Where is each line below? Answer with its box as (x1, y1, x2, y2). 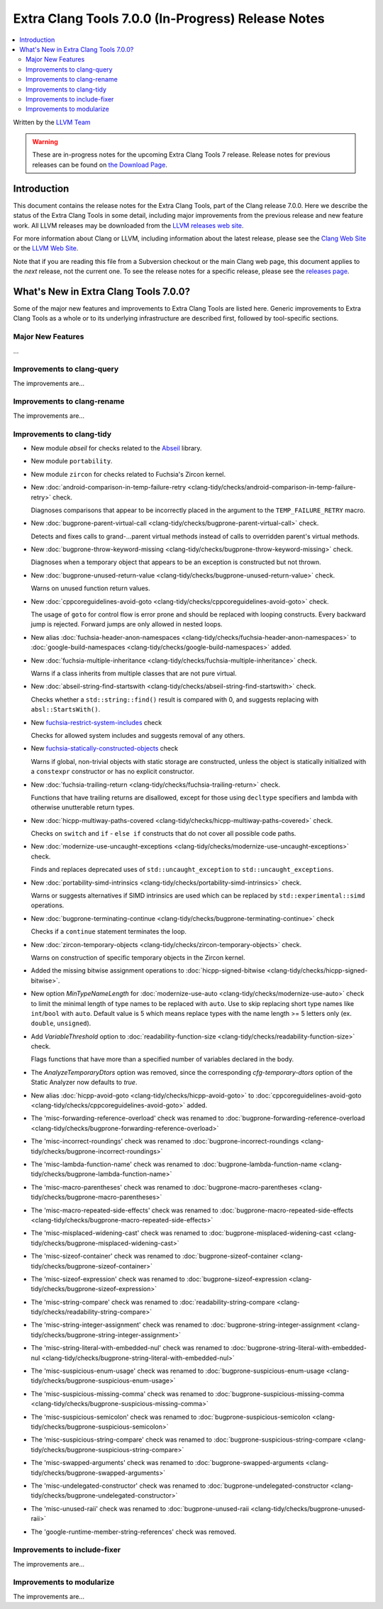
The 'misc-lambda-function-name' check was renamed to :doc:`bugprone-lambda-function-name (30, 1160, 318, 1168)
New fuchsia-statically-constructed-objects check (30, 744, 179, 753)
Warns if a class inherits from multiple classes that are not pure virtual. (30, 669, 237, 678)
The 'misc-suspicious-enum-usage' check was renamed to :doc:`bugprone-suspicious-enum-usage (30, 1366, 325, 1376)
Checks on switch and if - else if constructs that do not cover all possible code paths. (30, 829, 296, 838)
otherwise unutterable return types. (30, 803, 135, 812)
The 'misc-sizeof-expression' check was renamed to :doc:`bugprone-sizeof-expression (30, 1274, 287, 1283)
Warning (32, 138, 58, 146)
